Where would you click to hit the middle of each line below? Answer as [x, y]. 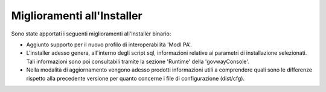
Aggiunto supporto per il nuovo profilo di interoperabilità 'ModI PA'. [109, 44]
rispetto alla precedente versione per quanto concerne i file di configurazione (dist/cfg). [135, 78]
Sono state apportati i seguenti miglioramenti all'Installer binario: [91, 34]
